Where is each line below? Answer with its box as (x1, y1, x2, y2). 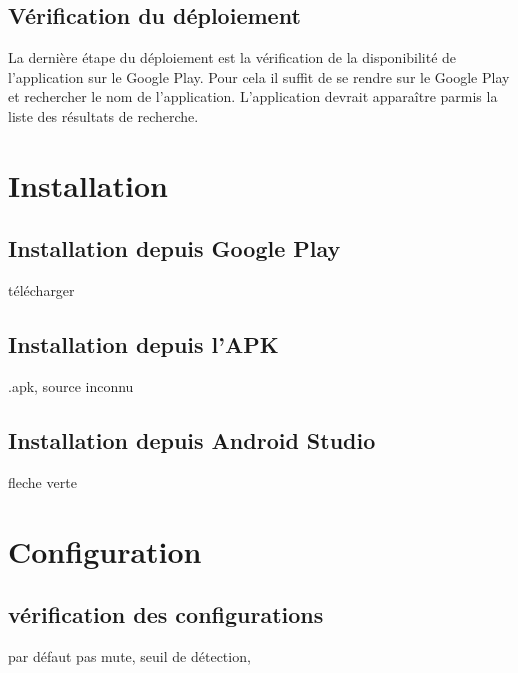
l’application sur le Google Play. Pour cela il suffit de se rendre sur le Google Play (8, 66, 510, 87)
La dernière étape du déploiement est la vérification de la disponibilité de (8, 47, 457, 68)
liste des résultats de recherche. (8, 105, 199, 126)
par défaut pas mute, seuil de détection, (8, 645, 251, 666)
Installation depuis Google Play (8, 233, 341, 264)
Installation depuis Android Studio (8, 424, 376, 455)
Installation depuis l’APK (8, 329, 279, 360)
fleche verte (8, 471, 77, 492)
